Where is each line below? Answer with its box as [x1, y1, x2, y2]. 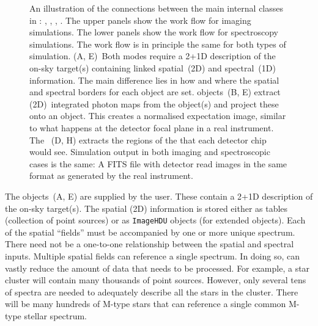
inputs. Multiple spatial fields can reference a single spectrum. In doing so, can [5, 249, 300, 262]
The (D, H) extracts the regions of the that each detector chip [29, 133, 267, 146]
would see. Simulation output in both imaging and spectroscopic [29, 145, 270, 158]
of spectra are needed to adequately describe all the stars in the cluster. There [5, 285, 298, 298]
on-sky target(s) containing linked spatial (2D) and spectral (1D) [29, 61, 276, 74]
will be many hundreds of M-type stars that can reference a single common [5, 297, 286, 310]
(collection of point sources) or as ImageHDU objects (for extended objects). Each [5, 214, 306, 226]
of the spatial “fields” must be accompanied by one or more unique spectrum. [5, 225, 295, 238]
